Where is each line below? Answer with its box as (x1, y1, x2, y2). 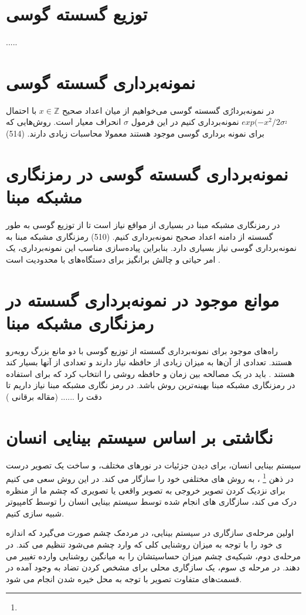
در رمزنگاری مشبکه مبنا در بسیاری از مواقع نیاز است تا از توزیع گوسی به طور (6, 218, 280, 230)
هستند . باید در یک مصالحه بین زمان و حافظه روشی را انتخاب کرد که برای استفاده (6, 367, 295, 379)
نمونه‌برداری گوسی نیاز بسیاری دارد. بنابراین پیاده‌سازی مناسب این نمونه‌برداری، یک (6, 242, 297, 254)
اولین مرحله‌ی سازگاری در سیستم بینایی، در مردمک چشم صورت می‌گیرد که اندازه (6, 526, 294, 539)
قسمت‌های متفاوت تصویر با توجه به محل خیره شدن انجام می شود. (6, 572, 242, 585)
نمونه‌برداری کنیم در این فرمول (131, 115, 239, 128)
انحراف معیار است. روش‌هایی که (6, 115, 121, 128)
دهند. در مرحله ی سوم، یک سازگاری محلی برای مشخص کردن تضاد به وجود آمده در (6, 561, 300, 573)
